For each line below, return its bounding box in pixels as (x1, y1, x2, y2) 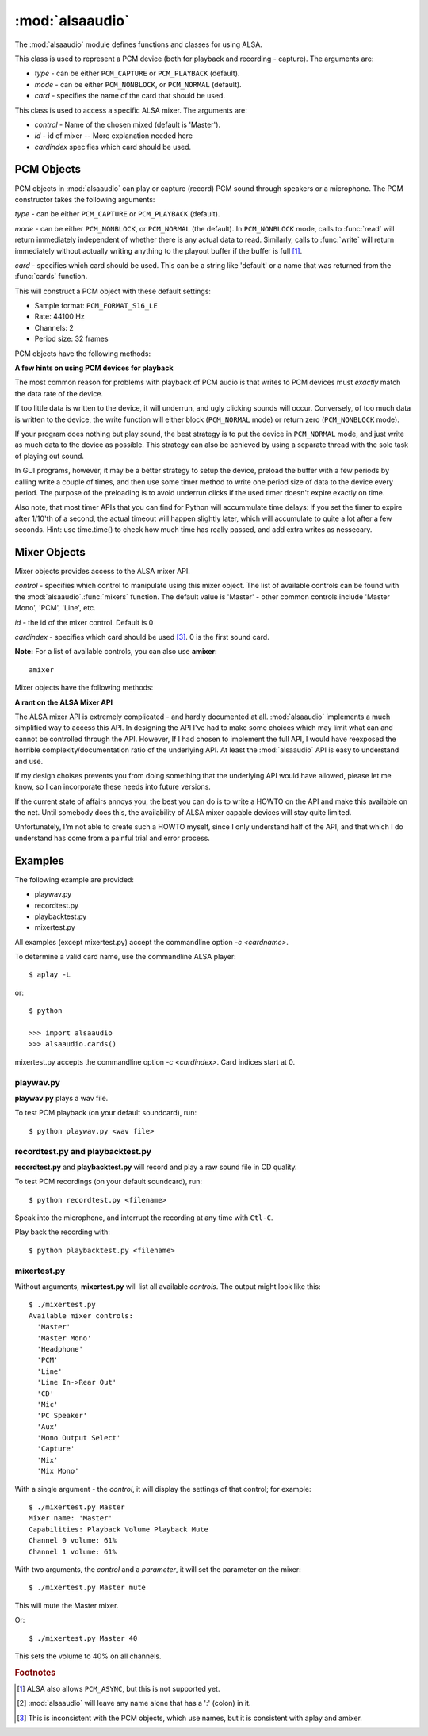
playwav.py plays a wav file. (14, 1093, 109, 1103)
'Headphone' (36, 1344, 83, 1353)
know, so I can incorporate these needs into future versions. (14, 782, 212, 792)
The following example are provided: (14, 874, 135, 884)
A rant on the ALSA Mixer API (14, 698, 113, 707)
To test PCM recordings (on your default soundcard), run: (14, 1177, 202, 1187)
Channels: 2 (34, 323, 75, 332)
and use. (14, 756, 44, 766)
